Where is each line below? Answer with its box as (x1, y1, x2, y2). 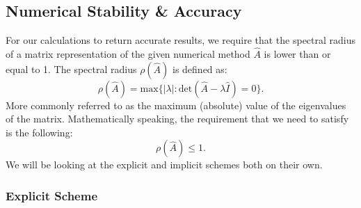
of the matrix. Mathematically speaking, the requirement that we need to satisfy (6, 111, 349, 126)
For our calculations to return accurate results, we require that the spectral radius (6, 33, 356, 47)
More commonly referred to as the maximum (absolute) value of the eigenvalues (6, 97, 346, 112)
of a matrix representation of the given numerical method (6, 47, 250, 61)
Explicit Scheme (6, 186, 98, 204)
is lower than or (264, 47, 331, 61)
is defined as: (173, 61, 227, 76)
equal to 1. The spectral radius (6, 61, 137, 76)
